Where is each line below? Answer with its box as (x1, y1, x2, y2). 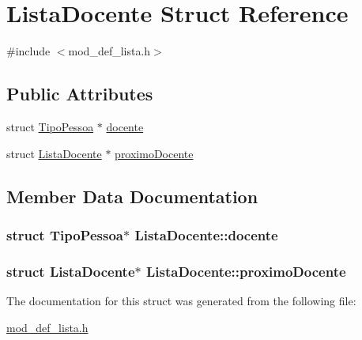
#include (6, 43, 51, 59)
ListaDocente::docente (134, 225, 278, 244)
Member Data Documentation (6, 183, 258, 208)
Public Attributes (6, 81, 153, 106)
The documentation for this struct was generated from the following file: (6, 292, 356, 308)
